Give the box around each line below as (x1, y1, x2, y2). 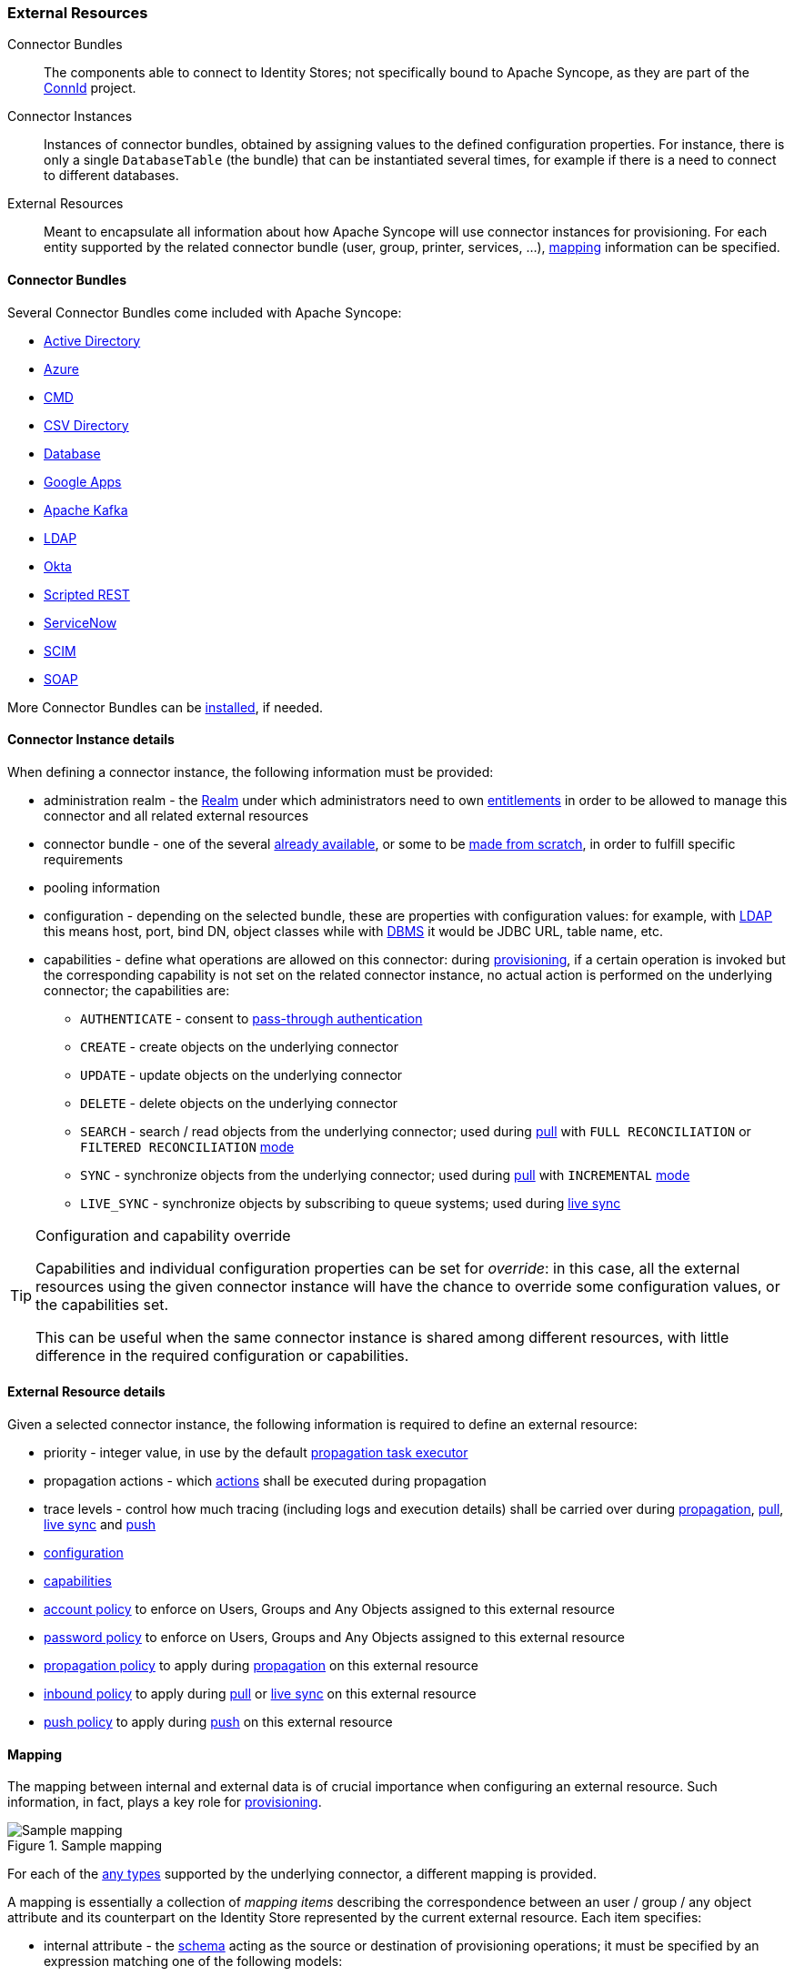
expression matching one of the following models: (44, 1953, 343, 1970)
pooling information (44, 879, 161, 895)
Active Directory (44, 332, 141, 348)
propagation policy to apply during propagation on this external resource (44, 1658, 478, 1674)
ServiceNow (44, 614, 117, 630)
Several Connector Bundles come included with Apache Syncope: (7, 304, 402, 320)
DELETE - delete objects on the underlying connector (80, 1094, 398, 1111)
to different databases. (44, 167, 179, 184)
